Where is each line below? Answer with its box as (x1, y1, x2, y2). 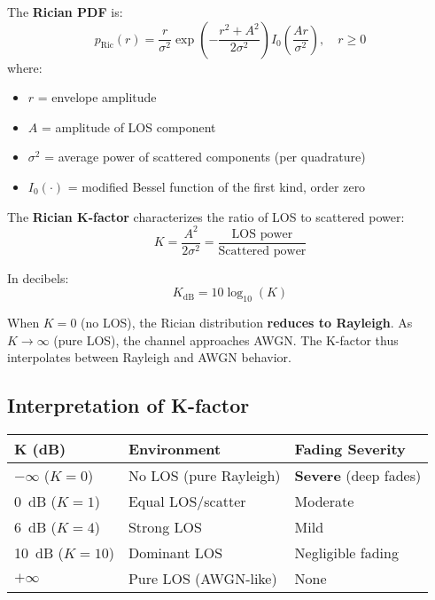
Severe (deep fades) (294, 465, 422, 486)
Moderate (294, 491, 354, 512)
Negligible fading (294, 542, 399, 564)
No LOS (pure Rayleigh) (128, 465, 281, 486)
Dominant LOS (128, 542, 223, 564)
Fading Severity (294, 438, 406, 460)
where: (7, 58, 43, 76)
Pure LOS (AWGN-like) (128, 568, 277, 589)
